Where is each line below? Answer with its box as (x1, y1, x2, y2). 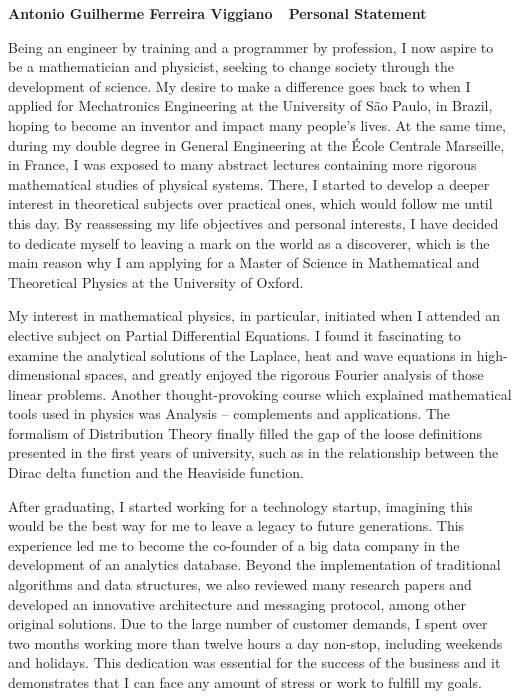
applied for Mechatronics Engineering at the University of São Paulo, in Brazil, (8, 95, 493, 116)
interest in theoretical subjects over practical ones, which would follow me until (8, 193, 493, 214)
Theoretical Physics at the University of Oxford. (8, 271, 304, 292)
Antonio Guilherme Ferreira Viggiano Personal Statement (8, 3, 427, 23)
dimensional (8, 364, 81, 385)
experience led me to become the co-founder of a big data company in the (8, 534, 460, 555)
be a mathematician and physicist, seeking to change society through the (8, 56, 454, 77)
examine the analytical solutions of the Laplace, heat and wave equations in (8, 344, 472, 365)
